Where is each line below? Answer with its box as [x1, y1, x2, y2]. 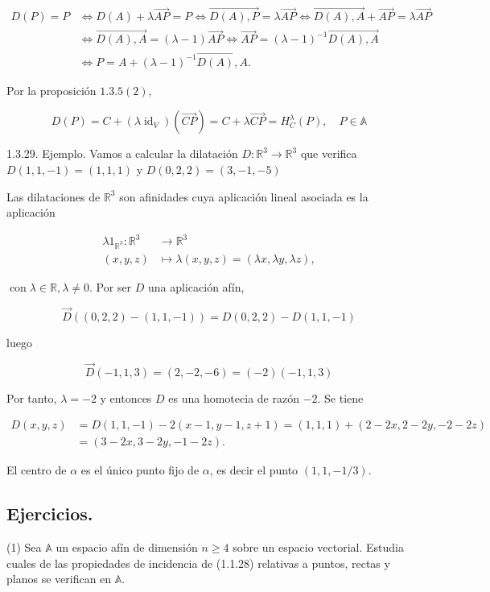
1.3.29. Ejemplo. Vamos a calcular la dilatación [6, 145, 238, 162]
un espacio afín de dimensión [56, 539, 198, 556]
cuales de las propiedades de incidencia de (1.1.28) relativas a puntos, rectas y [6, 554, 390, 571]
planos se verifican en [6, 570, 112, 587]
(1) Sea [6, 539, 42, 556]
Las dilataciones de [6, 188, 101, 205]
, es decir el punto [209, 462, 299, 478]
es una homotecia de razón [168, 389, 299, 406]
